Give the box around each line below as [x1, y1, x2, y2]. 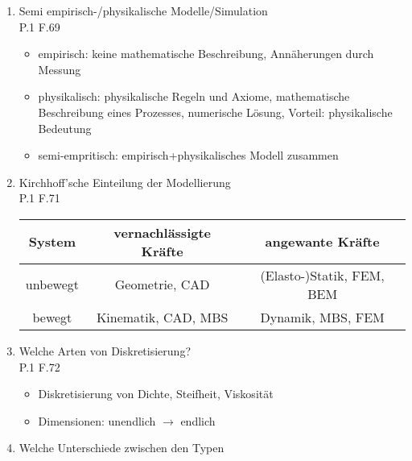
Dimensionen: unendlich [38, 412, 156, 429]
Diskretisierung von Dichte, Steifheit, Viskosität [38, 385, 274, 402]
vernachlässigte [113, 222, 212, 242]
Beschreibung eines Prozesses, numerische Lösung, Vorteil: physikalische [38, 103, 393, 120]
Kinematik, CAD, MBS [96, 307, 229, 326]
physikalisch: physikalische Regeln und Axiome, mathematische [38, 88, 350, 105]
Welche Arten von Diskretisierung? [19, 342, 191, 359]
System [28, 232, 76, 251]
